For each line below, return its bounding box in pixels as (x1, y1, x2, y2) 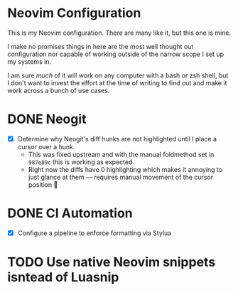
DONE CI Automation (7, 205, 133, 222)
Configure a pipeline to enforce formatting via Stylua (17, 229, 172, 237)
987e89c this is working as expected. (28, 158, 135, 166)
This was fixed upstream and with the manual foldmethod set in (28, 150, 215, 158)
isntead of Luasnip (7, 269, 119, 286)
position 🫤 (28, 180, 58, 189)
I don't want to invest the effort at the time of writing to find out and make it (7, 78, 227, 87)
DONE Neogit (7, 112, 87, 127)
